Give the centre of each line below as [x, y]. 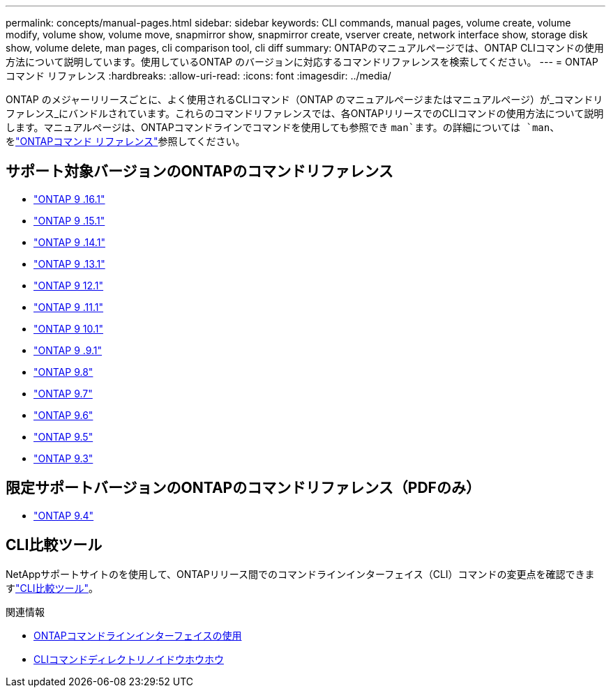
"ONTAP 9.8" [63, 372]
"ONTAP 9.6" [63, 415]
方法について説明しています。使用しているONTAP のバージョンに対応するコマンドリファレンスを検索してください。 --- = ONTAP [302, 62]
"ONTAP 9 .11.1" [69, 307]
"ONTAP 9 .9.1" [68, 350]
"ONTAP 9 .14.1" [69, 242]
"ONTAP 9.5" [63, 436]
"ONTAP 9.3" [63, 458]
